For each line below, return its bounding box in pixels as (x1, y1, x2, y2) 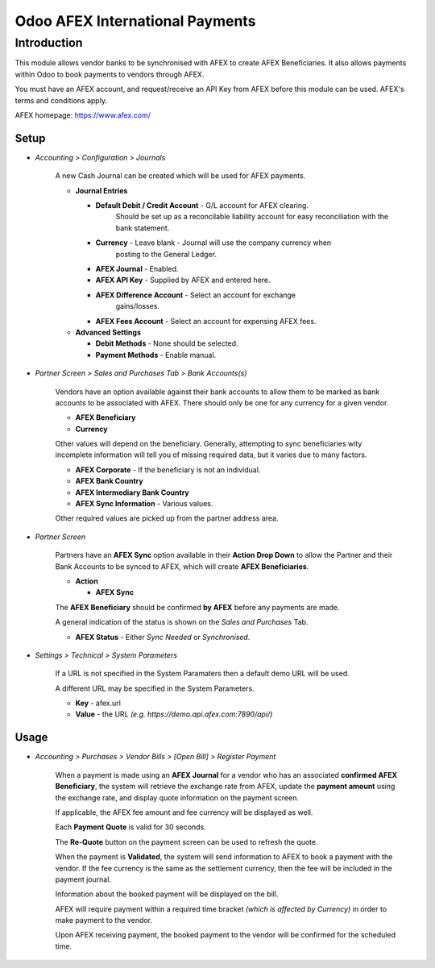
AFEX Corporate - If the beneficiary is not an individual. (75, 464, 261, 475)
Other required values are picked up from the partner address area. (55, 513, 279, 523)
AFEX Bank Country (75, 476, 144, 486)
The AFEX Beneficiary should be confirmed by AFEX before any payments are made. (55, 602, 340, 612)
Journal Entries (75, 185, 128, 195)
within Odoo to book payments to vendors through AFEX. (14, 69, 205, 79)
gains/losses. (115, 301, 160, 311)
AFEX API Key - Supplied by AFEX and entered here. (95, 275, 271, 285)
